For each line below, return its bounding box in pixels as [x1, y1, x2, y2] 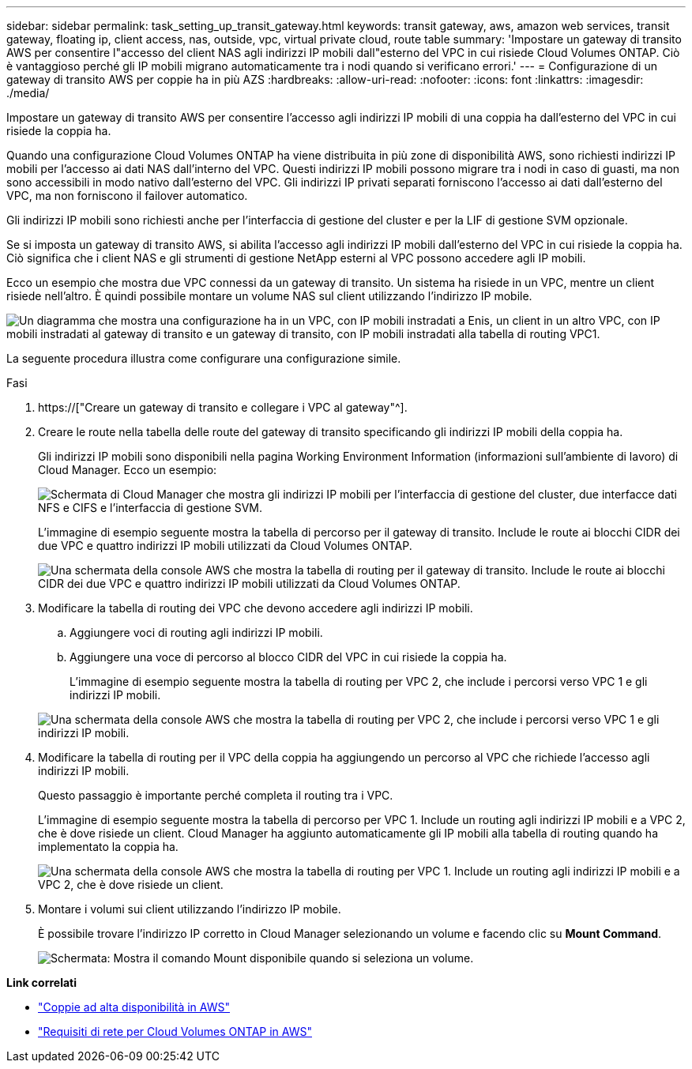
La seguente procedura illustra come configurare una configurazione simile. [6, 352, 401, 365]
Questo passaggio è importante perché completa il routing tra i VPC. [38, 789, 393, 802]
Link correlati [6, 976, 77, 989]
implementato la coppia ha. [38, 840, 179, 853]
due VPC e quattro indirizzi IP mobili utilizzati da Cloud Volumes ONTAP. [38, 539, 412, 552]
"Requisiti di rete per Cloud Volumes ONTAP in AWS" [38, 1025, 312, 1038]
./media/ [6, 86, 50, 100]
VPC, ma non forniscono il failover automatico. [6, 189, 248, 202]
